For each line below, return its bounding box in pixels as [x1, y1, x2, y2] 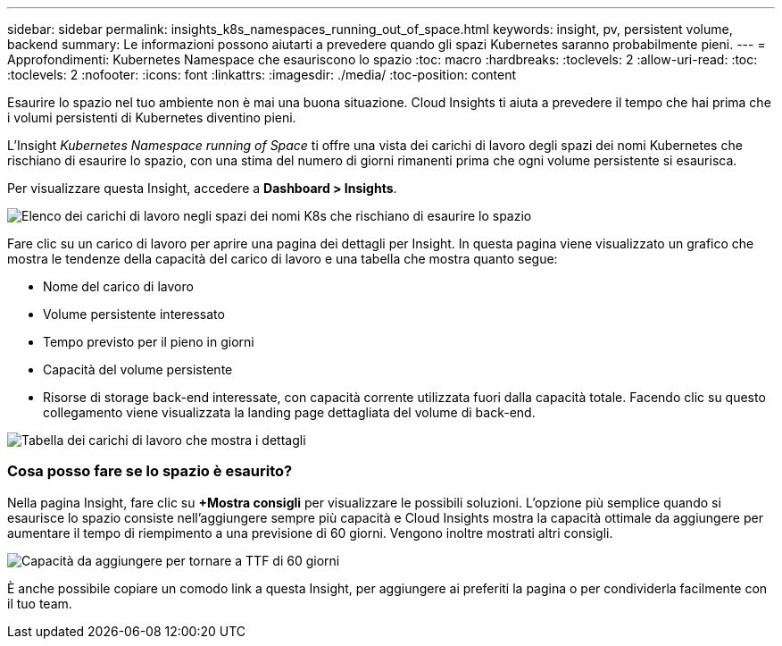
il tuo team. [7, 595, 72, 611]
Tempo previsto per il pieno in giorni [43, 334, 254, 349]
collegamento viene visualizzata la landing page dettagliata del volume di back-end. [43, 405, 536, 420]
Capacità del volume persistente [43, 362, 233, 377]
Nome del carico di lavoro [43, 279, 194, 294]
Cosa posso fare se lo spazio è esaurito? [7, 462, 293, 481]
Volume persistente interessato [43, 306, 225, 322]
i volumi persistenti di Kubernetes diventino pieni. [7, 110, 296, 125]
